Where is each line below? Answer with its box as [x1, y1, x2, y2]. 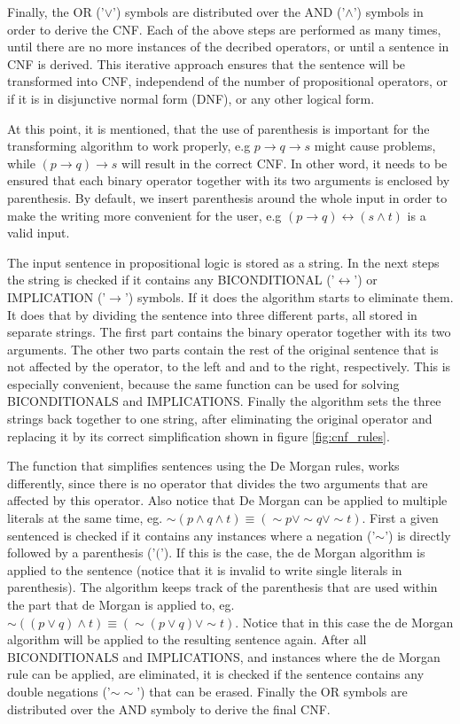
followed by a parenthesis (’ [7, 543, 156, 562]
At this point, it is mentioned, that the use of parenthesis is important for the [7, 119, 430, 137]
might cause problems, [314, 136, 436, 155]
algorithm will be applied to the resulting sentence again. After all [7, 630, 367, 649]
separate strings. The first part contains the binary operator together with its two [7, 323, 451, 341]
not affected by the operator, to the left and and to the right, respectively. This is [7, 357, 451, 376]
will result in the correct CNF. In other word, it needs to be [121, 153, 448, 172]
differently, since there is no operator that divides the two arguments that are [7, 473, 428, 492]
